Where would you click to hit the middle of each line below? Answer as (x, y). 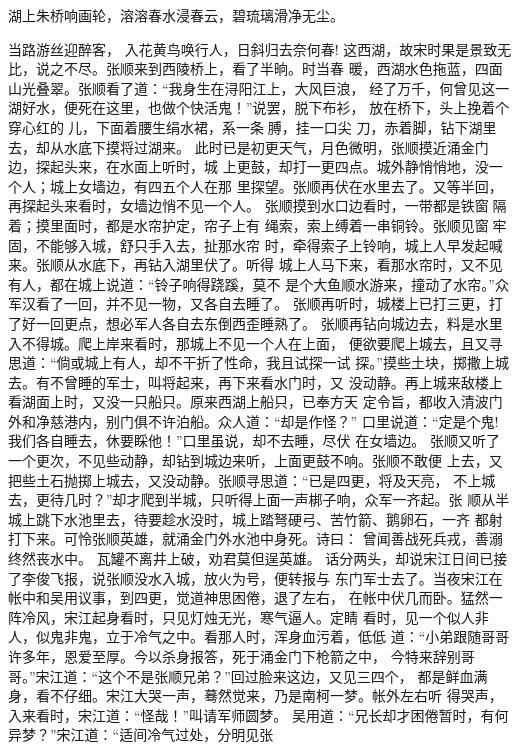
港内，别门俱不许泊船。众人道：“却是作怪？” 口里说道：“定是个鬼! (281, 420)
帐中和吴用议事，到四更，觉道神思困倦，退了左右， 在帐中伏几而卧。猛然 (248, 597)
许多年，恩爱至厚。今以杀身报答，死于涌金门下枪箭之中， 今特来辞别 (234, 656)
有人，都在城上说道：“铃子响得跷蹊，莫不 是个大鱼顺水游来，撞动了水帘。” (251, 283)
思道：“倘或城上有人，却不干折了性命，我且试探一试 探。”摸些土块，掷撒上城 (258, 362)
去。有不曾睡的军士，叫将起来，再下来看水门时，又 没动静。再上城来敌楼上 (255, 381)
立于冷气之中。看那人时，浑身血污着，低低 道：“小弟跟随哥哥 (307, 636)
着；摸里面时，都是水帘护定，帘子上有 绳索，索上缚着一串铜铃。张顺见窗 (248, 224)
